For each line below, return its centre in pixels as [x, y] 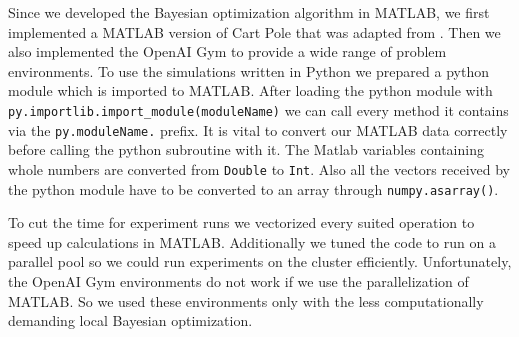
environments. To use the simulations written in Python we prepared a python [248, 70]
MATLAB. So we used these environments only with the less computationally [246, 300]
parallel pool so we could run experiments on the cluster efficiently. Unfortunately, [260, 261]
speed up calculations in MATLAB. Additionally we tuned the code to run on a [252, 241]
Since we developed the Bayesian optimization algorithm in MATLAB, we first [249, 12]
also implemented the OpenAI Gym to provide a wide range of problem [227, 51]
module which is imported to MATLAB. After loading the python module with [250, 90]
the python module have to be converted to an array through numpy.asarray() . [253, 188]
